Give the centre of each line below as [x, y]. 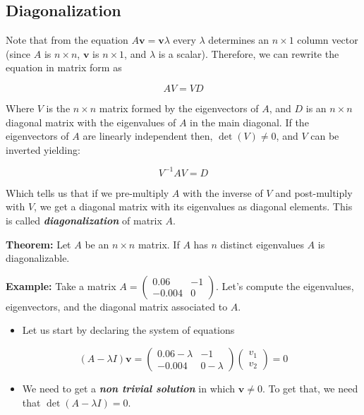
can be [325, 136]
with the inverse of [223, 192]
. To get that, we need [310, 389]
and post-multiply [314, 192]
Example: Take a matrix [61, 285]
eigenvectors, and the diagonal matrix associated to [117, 306]
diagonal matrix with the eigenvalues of [91, 122]
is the [58, 108]
